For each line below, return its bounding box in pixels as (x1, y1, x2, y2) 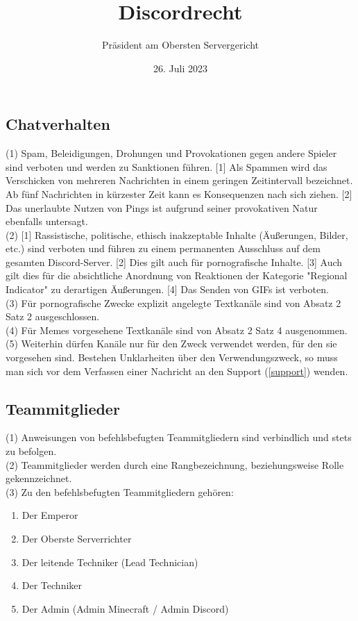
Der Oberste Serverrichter (22, 531, 132, 545)
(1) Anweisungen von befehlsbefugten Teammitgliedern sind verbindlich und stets (6, 430, 352, 445)
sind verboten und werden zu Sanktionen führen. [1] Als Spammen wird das (6, 159, 327, 174)
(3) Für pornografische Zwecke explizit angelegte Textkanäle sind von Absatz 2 (6, 295, 341, 310)
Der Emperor (22, 508, 78, 522)
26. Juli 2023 (153, 60, 207, 75)
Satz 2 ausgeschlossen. (6, 309, 100, 324)
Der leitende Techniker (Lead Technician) (22, 554, 198, 569)
